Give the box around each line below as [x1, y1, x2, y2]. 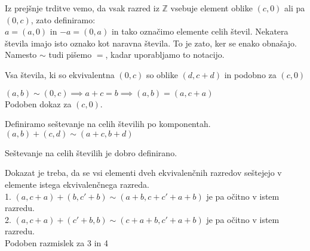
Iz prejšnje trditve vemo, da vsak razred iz [5, 2, 159, 14]
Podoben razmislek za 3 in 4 [5, 236, 108, 249]
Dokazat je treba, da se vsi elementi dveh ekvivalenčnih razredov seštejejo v [5, 166, 282, 179]
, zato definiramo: [30, 13, 96, 26]
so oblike [146, 68, 178, 80]
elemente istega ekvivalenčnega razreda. [5, 178, 150, 190]
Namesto [5, 48, 37, 61]
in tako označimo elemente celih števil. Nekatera [111, 25, 288, 38]
